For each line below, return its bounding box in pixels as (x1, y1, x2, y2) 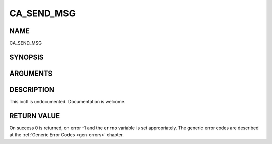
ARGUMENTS (9, 69, 53, 78)
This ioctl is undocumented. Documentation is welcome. (9, 99, 126, 104)
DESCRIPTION (9, 85, 55, 94)
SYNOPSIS (9, 53, 44, 61)
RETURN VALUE (9, 111, 60, 120)
